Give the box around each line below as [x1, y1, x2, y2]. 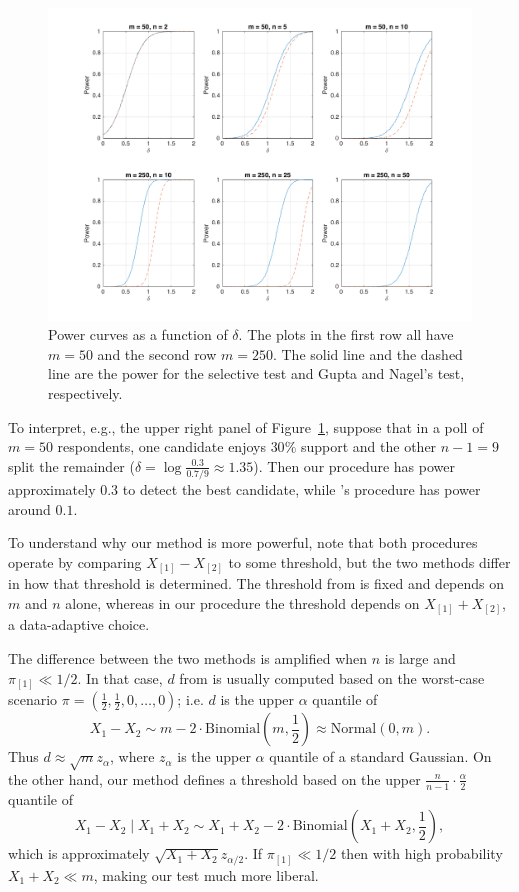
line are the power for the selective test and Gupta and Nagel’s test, [48, 363, 465, 384]
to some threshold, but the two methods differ [228, 551, 511, 572]
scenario [8, 689, 58, 710]
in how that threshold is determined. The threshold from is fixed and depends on [8, 573, 505, 594]
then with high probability [340, 843, 503, 864]
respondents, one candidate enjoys [57, 436, 266, 457]
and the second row [97, 343, 217, 364]
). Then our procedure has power [253, 455, 455, 476]
